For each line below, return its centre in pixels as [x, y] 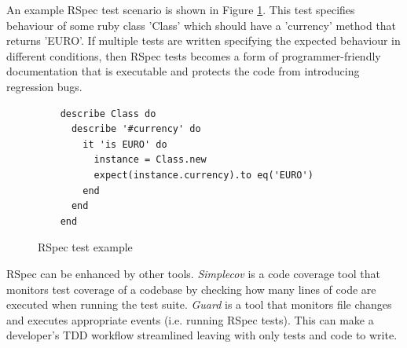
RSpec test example [85, 247]
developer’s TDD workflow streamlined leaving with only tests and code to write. [202, 335]
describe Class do [108, 114]
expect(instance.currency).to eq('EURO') [203, 175]
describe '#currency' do [136, 129]
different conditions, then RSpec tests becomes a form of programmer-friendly [194, 55]
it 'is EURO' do [125, 144]
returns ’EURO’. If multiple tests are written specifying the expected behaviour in [203, 40]
